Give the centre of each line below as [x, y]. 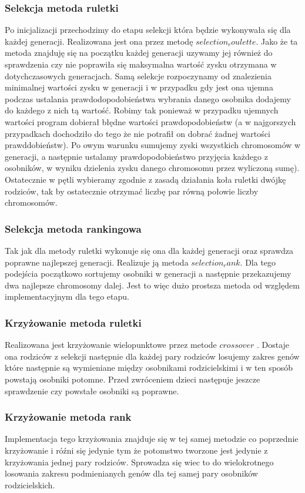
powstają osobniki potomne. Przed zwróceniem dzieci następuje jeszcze [133, 379]
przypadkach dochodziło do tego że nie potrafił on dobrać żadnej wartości [138, 133]
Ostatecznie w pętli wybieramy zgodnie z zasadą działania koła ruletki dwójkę [145, 179]
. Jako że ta [277, 41]
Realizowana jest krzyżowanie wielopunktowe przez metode [111, 345]
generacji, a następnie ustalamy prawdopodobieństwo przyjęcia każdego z [136, 156]
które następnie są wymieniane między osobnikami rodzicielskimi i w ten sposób [149, 368]
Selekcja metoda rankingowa [73, 228]
